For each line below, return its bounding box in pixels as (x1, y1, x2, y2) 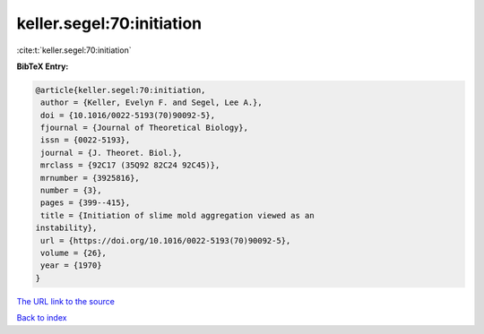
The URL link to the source (16, 295, 116, 306)
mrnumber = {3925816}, (40, 173, 141, 183)
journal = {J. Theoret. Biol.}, (40, 148, 183, 158)
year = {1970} (40, 261, 102, 270)
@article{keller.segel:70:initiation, (35, 85, 206, 95)
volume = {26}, (40, 248, 108, 258)
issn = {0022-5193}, (40, 135, 131, 145)
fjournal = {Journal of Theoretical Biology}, (40, 123, 248, 133)
